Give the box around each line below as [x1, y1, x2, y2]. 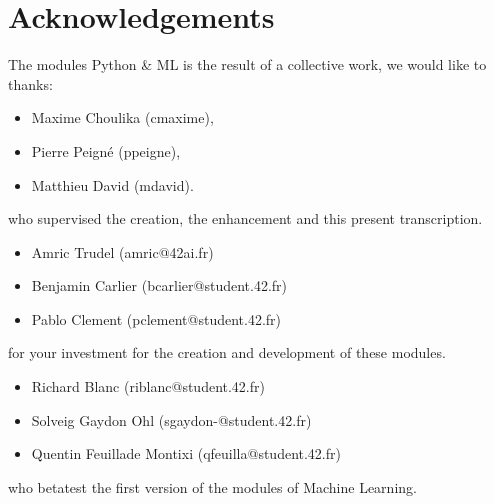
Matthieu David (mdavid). [31, 174, 194, 195]
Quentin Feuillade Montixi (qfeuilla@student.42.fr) [31, 443, 341, 464]
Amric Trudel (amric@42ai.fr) [31, 241, 214, 262]
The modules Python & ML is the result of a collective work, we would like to [8, 54, 487, 75]
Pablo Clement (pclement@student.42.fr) [31, 308, 282, 329]
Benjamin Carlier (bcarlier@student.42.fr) [31, 275, 288, 296]
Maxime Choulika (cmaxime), [31, 107, 214, 128]
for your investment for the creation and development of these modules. [8, 342, 446, 363]
